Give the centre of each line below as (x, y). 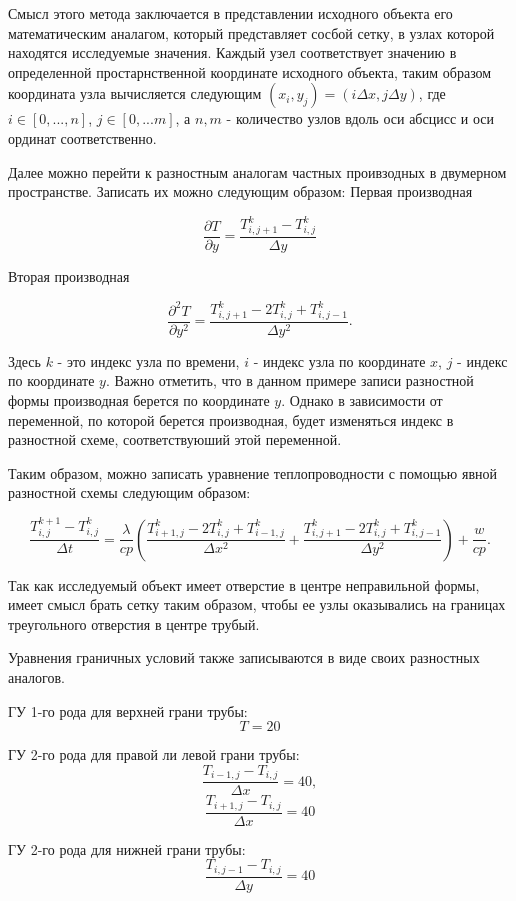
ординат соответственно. (82, 137)
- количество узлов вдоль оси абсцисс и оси (360, 118)
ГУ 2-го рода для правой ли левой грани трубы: (154, 754)
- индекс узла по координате (339, 360)
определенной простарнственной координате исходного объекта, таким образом (250, 71)
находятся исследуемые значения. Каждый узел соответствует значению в (232, 52)
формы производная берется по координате (139, 400)
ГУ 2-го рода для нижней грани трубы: (127, 848)
